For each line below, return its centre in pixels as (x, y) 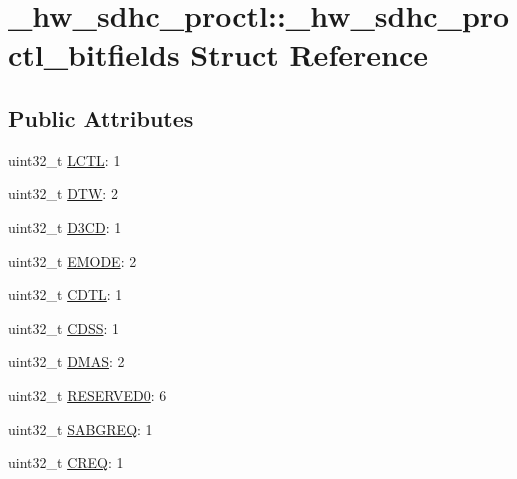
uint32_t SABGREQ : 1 (80, 428)
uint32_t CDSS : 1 (64, 327)
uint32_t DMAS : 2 (66, 361)
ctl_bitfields (94, 54)
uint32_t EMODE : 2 (72, 260)
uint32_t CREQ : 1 (66, 462)
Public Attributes (101, 117)
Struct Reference (309, 54)
